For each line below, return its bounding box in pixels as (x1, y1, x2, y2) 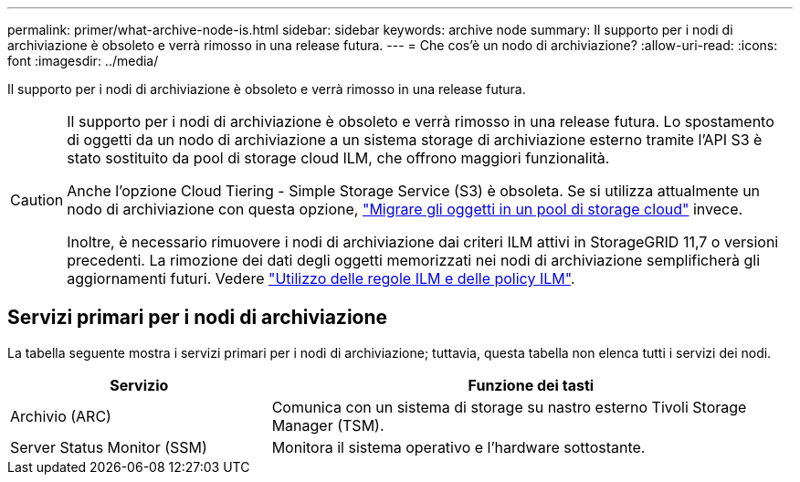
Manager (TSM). (271, 415, 384, 435)
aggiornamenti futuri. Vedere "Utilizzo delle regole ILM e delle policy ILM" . (67, 269, 575, 288)
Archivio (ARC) (10, 406, 111, 425)
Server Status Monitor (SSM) (10, 437, 207, 456)
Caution (10, 191, 64, 209)
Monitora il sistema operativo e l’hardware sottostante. (271, 437, 646, 456)
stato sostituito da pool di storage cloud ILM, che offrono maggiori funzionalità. (67, 149, 610, 167)
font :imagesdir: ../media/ (7, 53, 159, 68)
